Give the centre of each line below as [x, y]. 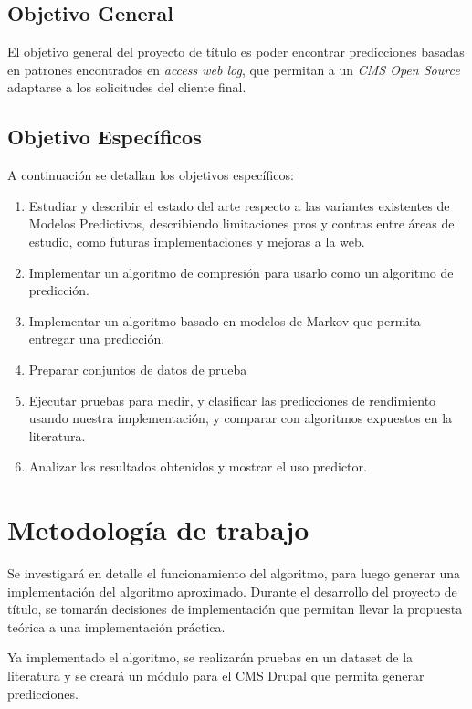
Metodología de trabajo [158, 529]
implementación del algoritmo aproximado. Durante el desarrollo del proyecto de [232, 591]
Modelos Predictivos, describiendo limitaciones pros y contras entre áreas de [241, 223]
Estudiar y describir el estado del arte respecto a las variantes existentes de [239, 205]
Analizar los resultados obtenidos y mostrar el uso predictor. [198, 466]
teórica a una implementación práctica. [116, 626]
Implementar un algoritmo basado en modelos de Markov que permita [225, 320]
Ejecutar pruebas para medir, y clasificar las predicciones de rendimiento [232, 400]
